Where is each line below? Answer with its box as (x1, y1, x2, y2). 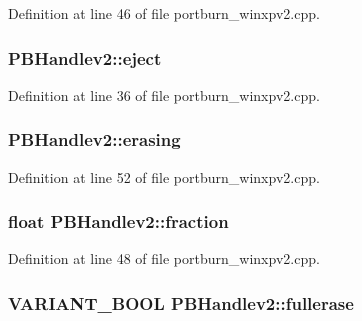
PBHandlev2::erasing (8, 127, 181, 152)
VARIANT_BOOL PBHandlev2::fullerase (8, 290, 354, 315)
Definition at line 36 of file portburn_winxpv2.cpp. (8, 84, 320, 105)
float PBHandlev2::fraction (8, 209, 229, 234)
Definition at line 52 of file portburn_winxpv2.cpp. (8, 166, 320, 187)
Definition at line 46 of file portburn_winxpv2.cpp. (8, 3, 320, 23)
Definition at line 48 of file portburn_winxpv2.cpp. (8, 248, 320, 269)
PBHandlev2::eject (8, 45, 162, 70)
